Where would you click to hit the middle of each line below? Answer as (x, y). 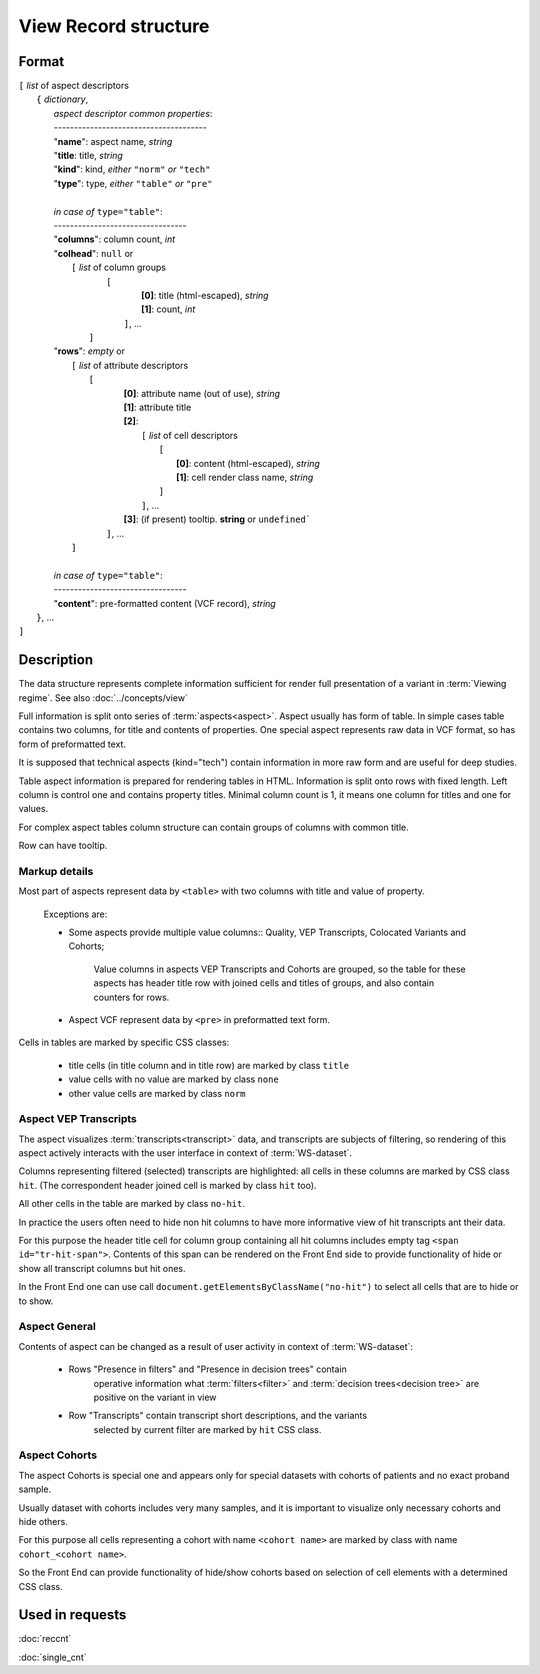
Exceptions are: (75, 914)
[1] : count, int (168, 309)
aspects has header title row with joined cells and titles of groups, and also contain (264, 983)
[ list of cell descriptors (190, 435)
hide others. (43, 1521)
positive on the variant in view (155, 1397)
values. (33, 809)
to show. (36, 1301)
